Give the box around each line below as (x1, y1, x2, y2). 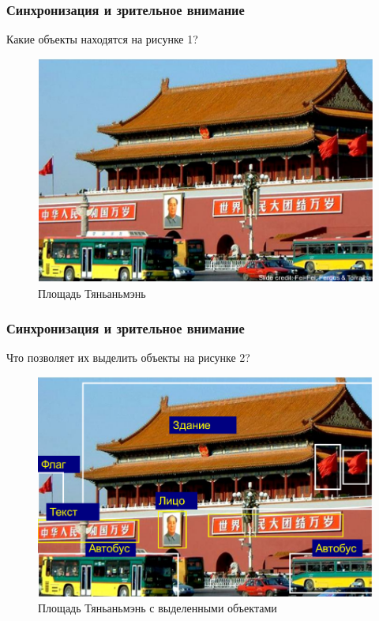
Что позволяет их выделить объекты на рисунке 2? (6, 349, 250, 366)
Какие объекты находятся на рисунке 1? (6, 31, 198, 47)
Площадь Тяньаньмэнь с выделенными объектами (38, 599, 277, 615)
